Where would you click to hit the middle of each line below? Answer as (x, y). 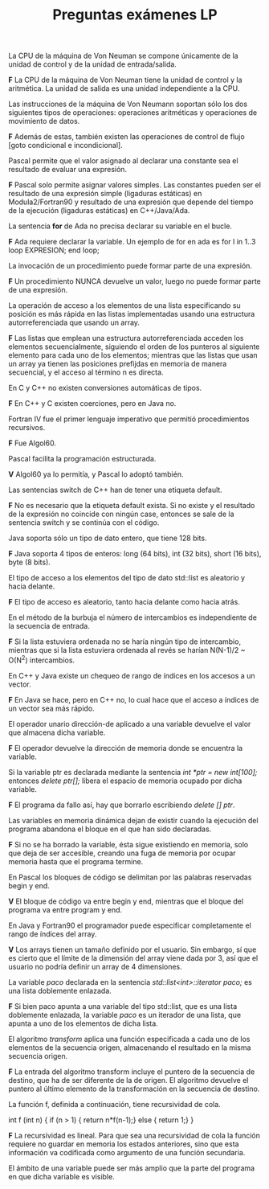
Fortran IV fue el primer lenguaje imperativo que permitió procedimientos (129, 419)
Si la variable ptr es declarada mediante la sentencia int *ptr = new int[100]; (133, 772)
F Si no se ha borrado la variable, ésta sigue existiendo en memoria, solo (128, 844)
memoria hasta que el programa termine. (76, 861)
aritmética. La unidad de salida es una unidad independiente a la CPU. (124, 88)
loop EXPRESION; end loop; (54, 250)
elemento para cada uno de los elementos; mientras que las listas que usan (133, 355)
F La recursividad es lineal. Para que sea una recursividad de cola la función (134, 1135)
